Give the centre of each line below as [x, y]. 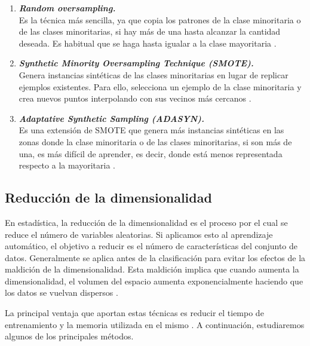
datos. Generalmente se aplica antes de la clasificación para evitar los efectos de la [155, 257]
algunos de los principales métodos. [69, 336]
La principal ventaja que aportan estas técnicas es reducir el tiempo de [134, 313]
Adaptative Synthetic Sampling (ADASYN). [111, 118]
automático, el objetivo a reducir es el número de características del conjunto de [151, 246]
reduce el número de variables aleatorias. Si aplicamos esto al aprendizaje [139, 234]
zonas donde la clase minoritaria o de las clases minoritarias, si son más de [155, 141]
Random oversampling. [67, 8]
